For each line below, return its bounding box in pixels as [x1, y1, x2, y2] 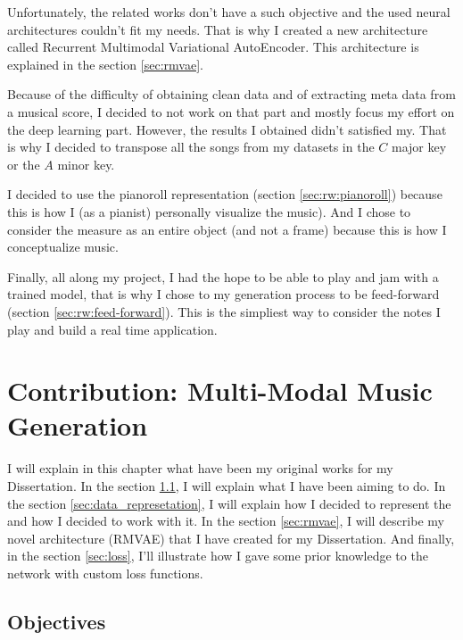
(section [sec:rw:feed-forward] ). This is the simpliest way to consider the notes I [7, 302, 441, 320]
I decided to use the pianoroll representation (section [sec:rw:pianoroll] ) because [7, 185, 442, 204]
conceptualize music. [7, 237, 119, 256]
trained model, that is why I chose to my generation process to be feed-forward [7, 285, 440, 303]
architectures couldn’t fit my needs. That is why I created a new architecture [7, 20, 428, 38]
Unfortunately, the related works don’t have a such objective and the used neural [7, 3, 451, 21]
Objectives [7, 607, 106, 635]
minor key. [57, 154, 115, 173]
